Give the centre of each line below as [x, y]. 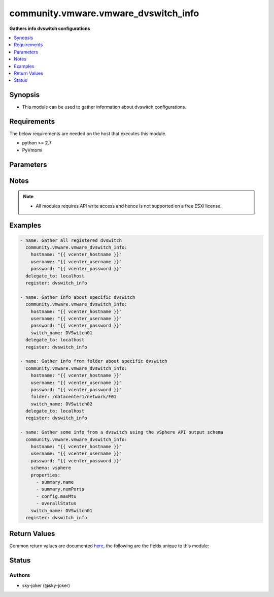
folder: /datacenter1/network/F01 [74, 397]
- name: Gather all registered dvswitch [71, 240]
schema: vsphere [51, 468]
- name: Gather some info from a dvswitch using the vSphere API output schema [122, 432]
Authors [20, 575]
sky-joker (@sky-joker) [46, 585]
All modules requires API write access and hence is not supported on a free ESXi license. [129, 206]
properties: [46, 475]
